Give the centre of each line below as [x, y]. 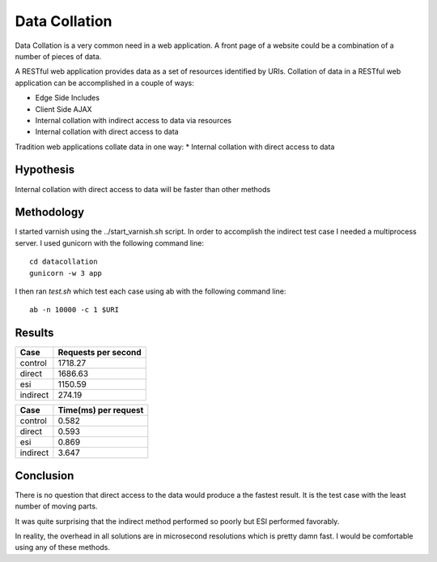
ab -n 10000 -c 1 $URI [74, 310]
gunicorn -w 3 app [66, 273]
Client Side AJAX [64, 109]
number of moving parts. [56, 506]
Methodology [50, 212]
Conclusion [45, 476]
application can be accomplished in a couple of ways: [104, 83]
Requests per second [100, 353]
